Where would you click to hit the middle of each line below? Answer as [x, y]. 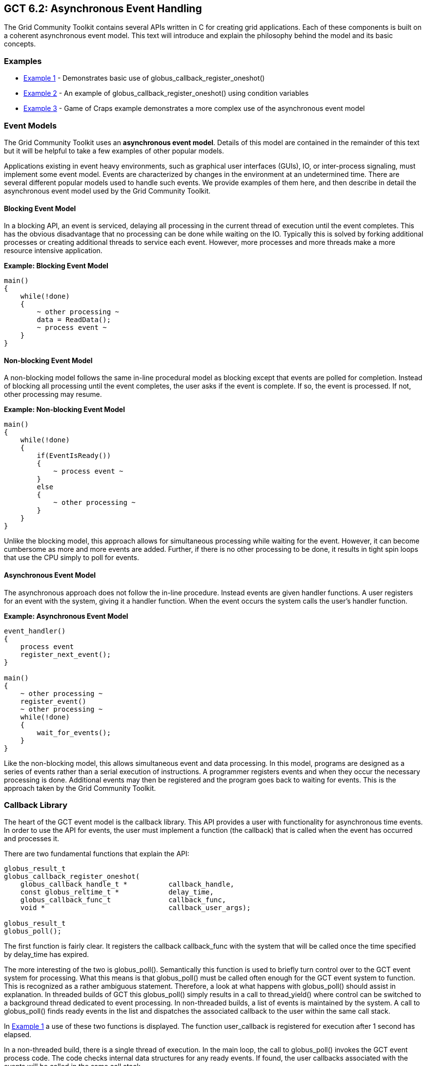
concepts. [20, 44]
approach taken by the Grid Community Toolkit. [80, 788]
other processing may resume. [53, 394]
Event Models [30, 125]
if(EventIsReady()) [74, 456]
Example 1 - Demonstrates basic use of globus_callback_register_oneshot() [144, 78]
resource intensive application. [53, 251]
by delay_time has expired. [47, 955]
